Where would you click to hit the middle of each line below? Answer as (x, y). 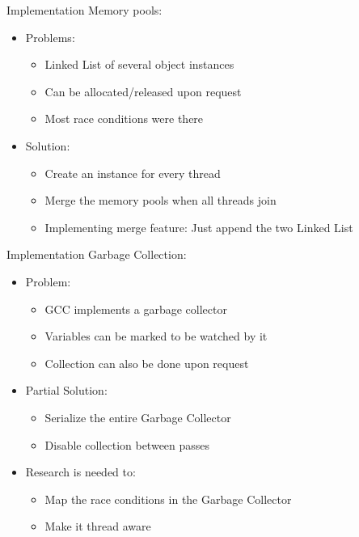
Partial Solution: (66, 390)
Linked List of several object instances (139, 64)
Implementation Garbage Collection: (97, 254)
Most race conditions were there (124, 118)
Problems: (50, 37)
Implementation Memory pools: (84, 10)
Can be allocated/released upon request (143, 91)
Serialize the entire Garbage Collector (138, 417)
